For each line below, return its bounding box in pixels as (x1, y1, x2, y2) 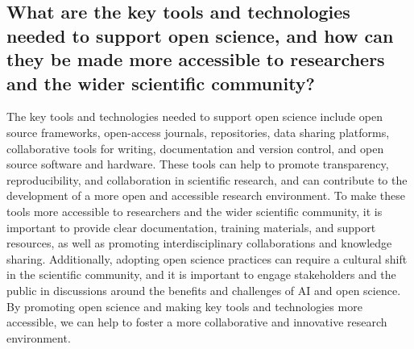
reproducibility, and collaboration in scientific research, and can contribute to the (6, 171, 408, 188)
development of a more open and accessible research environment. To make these (6, 187, 406, 204)
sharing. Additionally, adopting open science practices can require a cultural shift (6, 250, 408, 267)
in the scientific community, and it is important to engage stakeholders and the (6, 266, 396, 283)
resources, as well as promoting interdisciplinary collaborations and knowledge (6, 235, 392, 251)
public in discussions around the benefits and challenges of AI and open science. (6, 281, 401, 298)
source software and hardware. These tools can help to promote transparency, (6, 156, 389, 172)
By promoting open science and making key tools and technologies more (6, 297, 362, 314)
